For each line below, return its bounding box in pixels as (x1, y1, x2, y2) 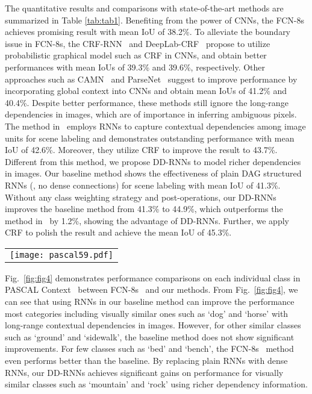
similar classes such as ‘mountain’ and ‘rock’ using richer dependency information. (5, 378, 308, 390)
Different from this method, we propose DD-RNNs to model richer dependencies (5, 155, 301, 167)
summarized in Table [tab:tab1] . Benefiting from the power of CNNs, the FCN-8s (5, 13, 304, 26)
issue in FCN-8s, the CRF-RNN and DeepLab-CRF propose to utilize (5, 37, 270, 49)
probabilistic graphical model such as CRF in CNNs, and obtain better (5, 49, 267, 61)
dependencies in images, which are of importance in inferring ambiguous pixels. (5, 108, 297, 120)
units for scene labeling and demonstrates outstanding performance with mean (5, 131, 295, 144)
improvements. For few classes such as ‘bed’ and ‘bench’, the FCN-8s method (5, 342, 294, 355)
